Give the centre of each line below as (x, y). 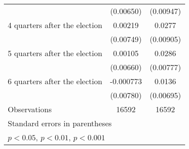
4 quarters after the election (55, 25)
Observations (30, 109)
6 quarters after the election (55, 81)
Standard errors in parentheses (60, 123)
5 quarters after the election (55, 53)
